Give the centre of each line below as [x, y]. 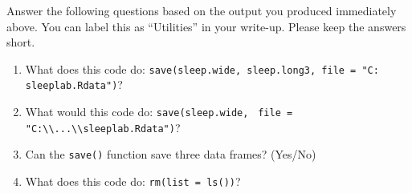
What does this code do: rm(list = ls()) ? [133, 181]
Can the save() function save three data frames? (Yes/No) [171, 154]
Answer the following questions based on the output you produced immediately [202, 10]
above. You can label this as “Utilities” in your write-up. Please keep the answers [206, 26]
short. [21, 42]
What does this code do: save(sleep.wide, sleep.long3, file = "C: [202, 68]
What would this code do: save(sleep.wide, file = [159, 112]
